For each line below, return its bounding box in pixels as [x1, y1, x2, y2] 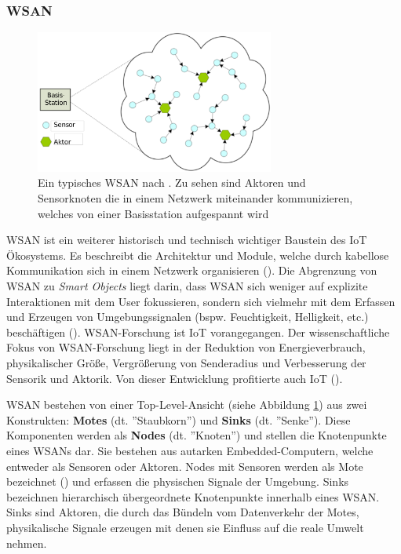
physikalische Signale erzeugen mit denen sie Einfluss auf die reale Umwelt [6, 519, 364, 535]
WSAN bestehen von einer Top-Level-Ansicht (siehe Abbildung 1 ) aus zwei [6, 396, 367, 413]
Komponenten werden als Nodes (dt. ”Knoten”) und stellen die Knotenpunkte [6, 427, 387, 443]
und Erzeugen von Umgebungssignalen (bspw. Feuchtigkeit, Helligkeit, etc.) [6, 308, 369, 325]
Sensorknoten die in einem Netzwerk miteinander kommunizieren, [38, 190, 353, 206]
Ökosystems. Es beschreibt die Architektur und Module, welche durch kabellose [6, 246, 389, 263]
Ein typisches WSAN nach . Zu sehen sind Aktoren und [38, 174, 306, 191]
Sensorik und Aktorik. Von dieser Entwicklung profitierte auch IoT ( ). [6, 370, 343, 386]
